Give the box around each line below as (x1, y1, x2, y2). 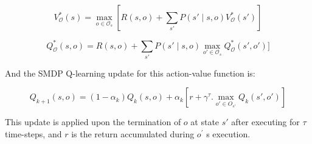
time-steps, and (5, 128, 62, 140)
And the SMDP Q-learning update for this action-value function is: (5, 66, 255, 79)
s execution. (206, 128, 251, 140)
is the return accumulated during (71, 128, 195, 140)
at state (190, 115, 220, 128)
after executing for (231, 115, 300, 128)
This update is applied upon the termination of (5, 115, 181, 128)
